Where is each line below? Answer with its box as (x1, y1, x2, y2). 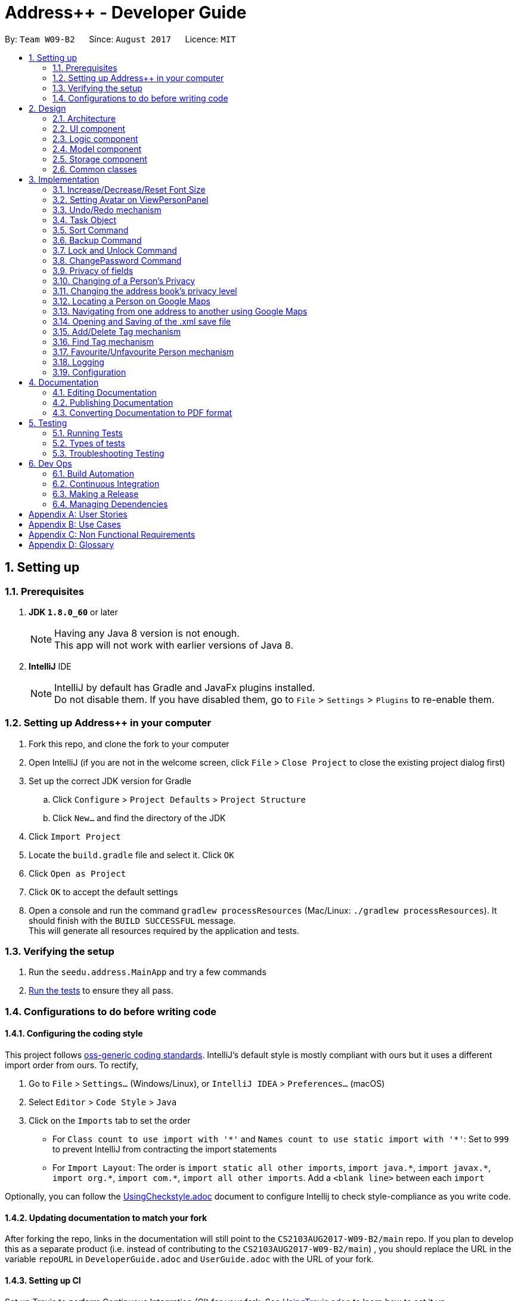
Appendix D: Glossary (29, 539, 114, 550)
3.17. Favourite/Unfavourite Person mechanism (52, 346, 234, 357)
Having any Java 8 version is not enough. (54, 627, 240, 639)
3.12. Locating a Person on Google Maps (52, 295, 210, 306)
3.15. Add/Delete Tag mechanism (52, 326, 181, 337)
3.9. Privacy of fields (52, 265, 134, 276)
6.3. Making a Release (52, 488, 139, 499)
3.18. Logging (52, 356, 104, 367)
